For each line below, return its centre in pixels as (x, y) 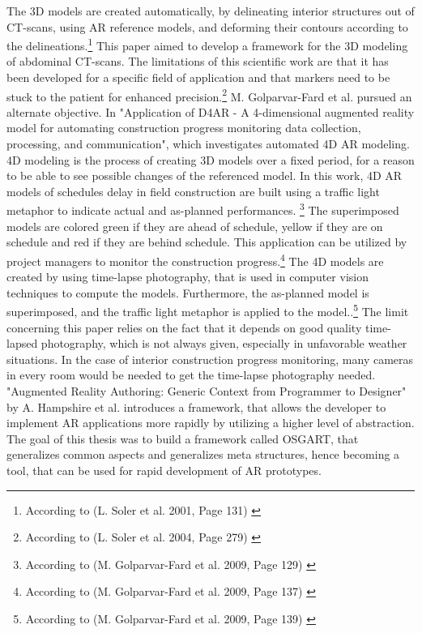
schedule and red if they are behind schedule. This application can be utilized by (207, 242)
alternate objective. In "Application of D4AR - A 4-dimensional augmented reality (211, 111)
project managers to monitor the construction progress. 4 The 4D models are (195, 259)
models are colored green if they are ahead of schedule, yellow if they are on (195, 226)
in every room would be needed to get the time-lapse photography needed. (191, 375)
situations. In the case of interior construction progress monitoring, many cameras (210, 359)
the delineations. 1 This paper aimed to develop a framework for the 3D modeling (207, 44)
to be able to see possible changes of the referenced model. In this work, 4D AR (205, 175)
